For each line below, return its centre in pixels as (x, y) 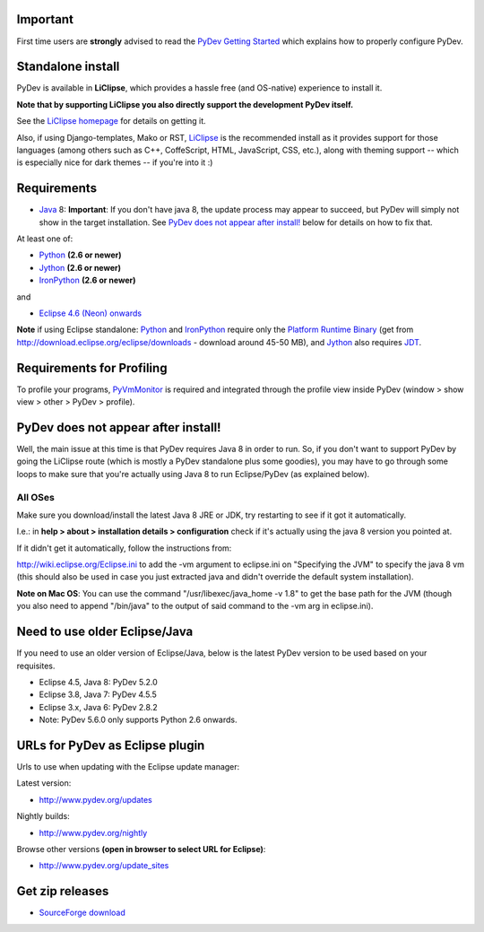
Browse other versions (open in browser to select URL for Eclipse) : (141, 849)
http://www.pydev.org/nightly (93, 832)
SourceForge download (82, 913)
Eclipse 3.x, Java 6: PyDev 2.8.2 (98, 707)
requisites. (36, 666)
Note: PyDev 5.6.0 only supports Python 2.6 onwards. (138, 720)
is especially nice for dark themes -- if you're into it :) (115, 162)
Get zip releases (63, 891)
